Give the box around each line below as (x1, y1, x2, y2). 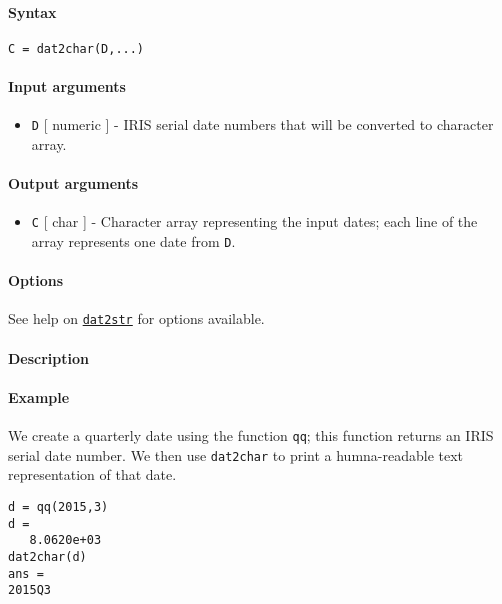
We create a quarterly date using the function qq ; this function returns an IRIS (8, 425, 494, 446)
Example (8, 386, 70, 407)
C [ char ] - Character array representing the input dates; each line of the (31, 211, 478, 232)
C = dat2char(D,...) (8, 41, 145, 56)
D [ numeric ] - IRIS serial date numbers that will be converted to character (31, 114, 494, 135)
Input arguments (8, 76, 126, 97)
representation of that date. (8, 464, 177, 485)
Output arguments (8, 173, 139, 194)
